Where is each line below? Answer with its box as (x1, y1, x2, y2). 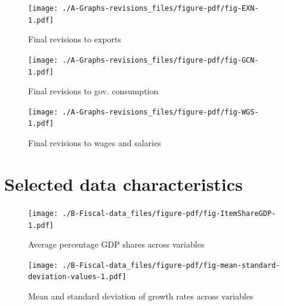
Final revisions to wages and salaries (28, 137, 161, 149)
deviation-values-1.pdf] (28, 273, 126, 282)
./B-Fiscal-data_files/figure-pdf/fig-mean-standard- (62, 261, 280, 270)
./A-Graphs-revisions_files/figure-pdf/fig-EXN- (62, 4, 259, 13)
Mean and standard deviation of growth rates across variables (28, 290, 254, 302)
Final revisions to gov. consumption (28, 85, 159, 97)
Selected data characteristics (4, 171, 243, 196)
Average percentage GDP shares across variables (28, 238, 205, 251)
